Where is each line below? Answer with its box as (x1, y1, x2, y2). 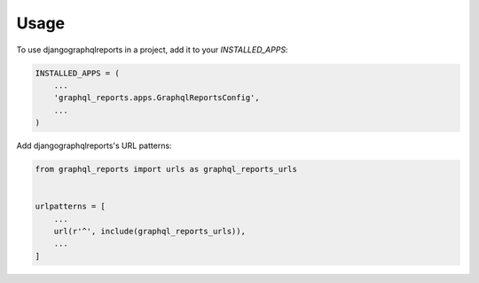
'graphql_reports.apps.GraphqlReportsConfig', (53, 93, 261, 103)
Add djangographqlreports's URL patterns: (16, 140, 172, 151)
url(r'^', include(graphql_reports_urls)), (53, 226, 246, 237)
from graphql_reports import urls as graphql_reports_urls (35, 164, 297, 175)
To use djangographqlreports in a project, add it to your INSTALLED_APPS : (16, 44, 288, 55)
